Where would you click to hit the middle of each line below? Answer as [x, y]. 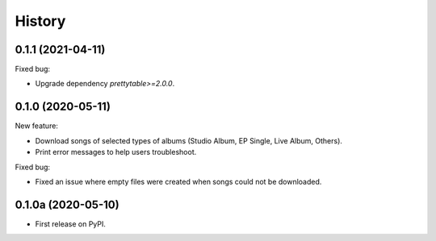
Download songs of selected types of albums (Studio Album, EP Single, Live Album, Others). [189, 140]
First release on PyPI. [71, 224]
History [40, 21]
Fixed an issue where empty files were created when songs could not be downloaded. [178, 181]
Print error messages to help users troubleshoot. [116, 152]
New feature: [36, 126]
